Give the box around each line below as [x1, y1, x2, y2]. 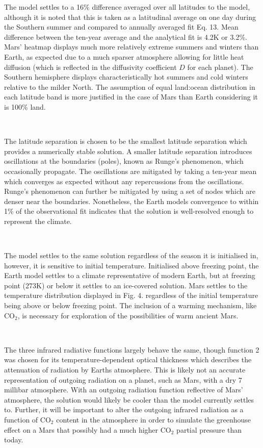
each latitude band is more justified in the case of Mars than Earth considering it [4, 91, 258, 102]
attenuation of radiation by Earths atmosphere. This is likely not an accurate [4, 364, 246, 375]
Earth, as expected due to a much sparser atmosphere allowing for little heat [4, 51, 244, 62]
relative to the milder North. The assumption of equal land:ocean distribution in [4, 81, 255, 92]
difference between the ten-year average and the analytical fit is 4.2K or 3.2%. [4, 31, 247, 42]
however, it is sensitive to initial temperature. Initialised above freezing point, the [4, 260, 259, 270]
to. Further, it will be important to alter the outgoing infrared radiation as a [4, 404, 244, 415]
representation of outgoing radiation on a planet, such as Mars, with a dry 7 [4, 374, 242, 385]
